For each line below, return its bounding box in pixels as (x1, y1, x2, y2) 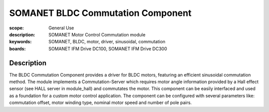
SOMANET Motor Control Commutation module (48, 31, 145, 37)
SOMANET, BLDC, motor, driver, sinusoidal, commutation (48, 39, 165, 45)
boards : (9, 45, 26, 52)
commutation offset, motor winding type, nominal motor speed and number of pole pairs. (9, 100, 192, 106)
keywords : (9, 39, 32, 45)
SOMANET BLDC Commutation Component (9, 7, 192, 18)
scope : (9, 25, 24, 31)
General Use (48, 25, 74, 31)
